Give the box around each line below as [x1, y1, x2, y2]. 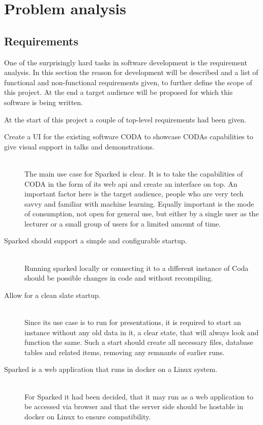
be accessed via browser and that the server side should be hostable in [24, 401, 243, 412]
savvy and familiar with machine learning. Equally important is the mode [24, 198, 254, 209]
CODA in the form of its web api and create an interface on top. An [24, 178, 238, 189]
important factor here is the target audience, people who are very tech [24, 188, 244, 199]
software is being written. [4, 96, 83, 107]
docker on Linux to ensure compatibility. [24, 411, 151, 421]
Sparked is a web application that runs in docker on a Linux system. [4, 364, 218, 374]
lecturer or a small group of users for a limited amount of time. [24, 218, 221, 229]
